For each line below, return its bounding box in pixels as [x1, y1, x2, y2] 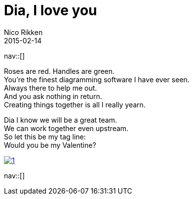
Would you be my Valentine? [4, 140, 96, 149]
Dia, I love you [4, 2, 97, 19]
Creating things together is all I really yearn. [4, 100, 146, 109]
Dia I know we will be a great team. [4, 115, 117, 124]
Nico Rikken [4, 28, 43, 36]
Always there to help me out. [4, 83, 97, 92]
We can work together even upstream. [4, 124, 129, 133]
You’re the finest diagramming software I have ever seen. [4, 75, 190, 84]
